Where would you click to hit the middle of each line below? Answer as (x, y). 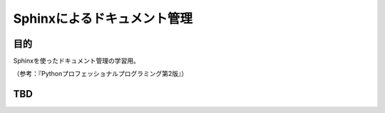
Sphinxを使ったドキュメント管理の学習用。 (77, 61)
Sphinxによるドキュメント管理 (103, 18)
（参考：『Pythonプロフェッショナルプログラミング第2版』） (101, 74)
